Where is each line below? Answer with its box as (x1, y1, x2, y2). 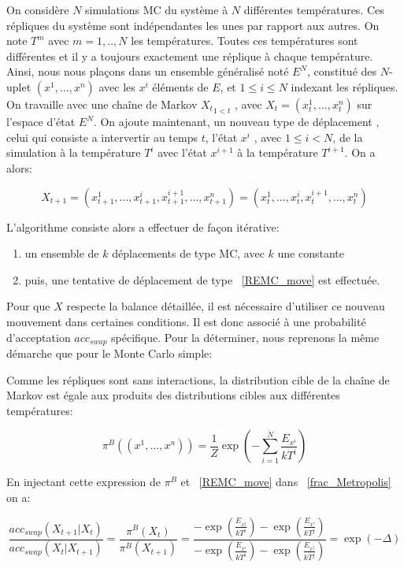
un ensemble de (24, 245, 99, 262)
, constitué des (307, 63, 377, 80)
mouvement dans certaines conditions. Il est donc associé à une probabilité (6, 313, 366, 329)
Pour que (6, 298, 50, 314)
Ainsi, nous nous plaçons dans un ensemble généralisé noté (6, 63, 289, 80)
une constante (277, 245, 344, 262)
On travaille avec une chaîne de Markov (6, 95, 198, 112)
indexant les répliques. (291, 78, 398, 95)
